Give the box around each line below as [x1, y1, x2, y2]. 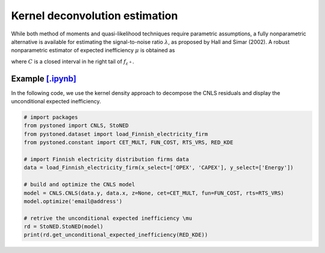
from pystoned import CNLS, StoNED [23, 122, 129, 129]
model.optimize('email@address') [23, 198, 123, 204]
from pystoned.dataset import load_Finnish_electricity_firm [23, 130, 208, 138]
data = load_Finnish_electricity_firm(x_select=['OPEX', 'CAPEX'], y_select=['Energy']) [23, 164, 294, 171]
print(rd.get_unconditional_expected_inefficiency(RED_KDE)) [23, 231, 208, 239]
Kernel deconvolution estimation [11, 9, 178, 22]
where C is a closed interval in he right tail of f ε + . [11, 58, 135, 66]
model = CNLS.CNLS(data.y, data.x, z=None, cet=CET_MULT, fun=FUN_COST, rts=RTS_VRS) [23, 189, 284, 197]
